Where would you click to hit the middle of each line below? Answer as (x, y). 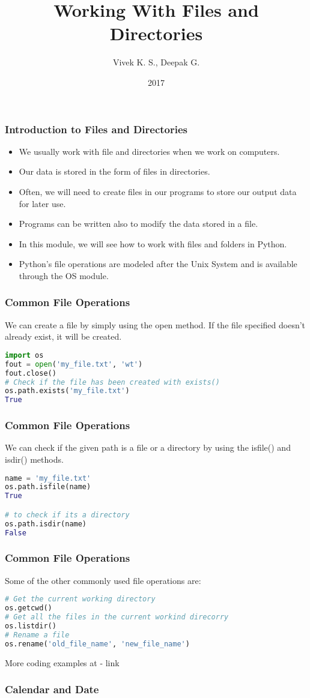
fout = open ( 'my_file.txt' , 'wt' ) (74, 364)
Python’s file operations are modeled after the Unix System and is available (158, 264)
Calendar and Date (52, 689)
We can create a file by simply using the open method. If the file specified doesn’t (155, 324)
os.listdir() (31, 626)
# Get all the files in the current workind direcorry (117, 617)
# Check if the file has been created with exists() (112, 382)
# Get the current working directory (80, 599)
